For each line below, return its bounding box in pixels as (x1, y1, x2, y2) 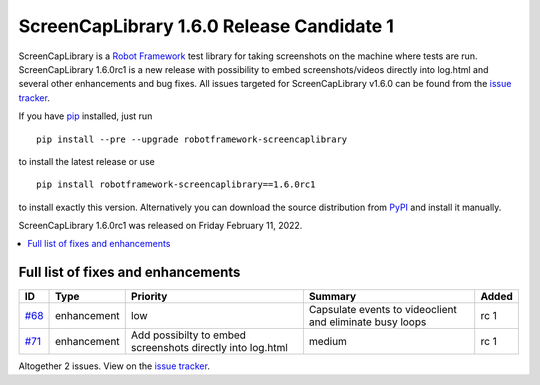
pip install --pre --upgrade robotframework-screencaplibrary (36, 133, 348, 145)
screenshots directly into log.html (130, 341, 289, 355)
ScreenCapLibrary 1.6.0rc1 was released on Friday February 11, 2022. (18, 220, 303, 232)
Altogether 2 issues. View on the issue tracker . (18, 360, 210, 372)
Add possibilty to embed (130, 328, 247, 342)
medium (308, 335, 347, 349)
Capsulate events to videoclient (308, 303, 457, 317)
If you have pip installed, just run (18, 110, 153, 122)
